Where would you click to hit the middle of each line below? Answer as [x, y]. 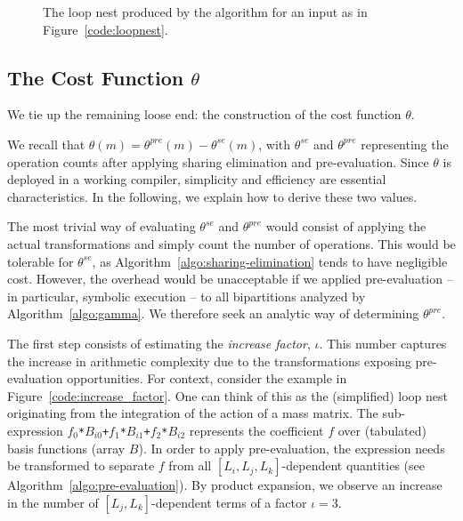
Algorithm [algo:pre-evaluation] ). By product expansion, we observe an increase [225, 485]
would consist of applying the [346, 226]
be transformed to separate [81, 465]
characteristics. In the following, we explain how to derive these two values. [212, 196]
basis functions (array [66, 448]
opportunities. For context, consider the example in [207, 378]
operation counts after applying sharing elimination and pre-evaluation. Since [218, 161]
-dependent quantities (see [353, 465]
